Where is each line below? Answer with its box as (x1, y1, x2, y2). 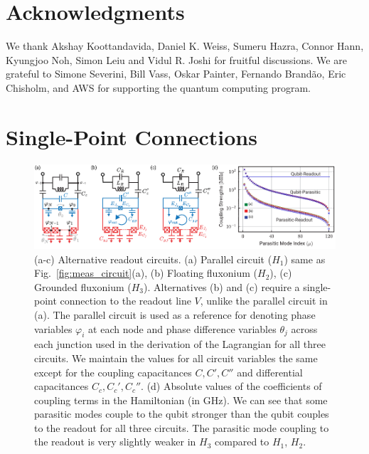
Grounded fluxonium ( (34, 279, 132, 294)
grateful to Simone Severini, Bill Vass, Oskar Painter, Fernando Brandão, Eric (6, 66, 346, 81)
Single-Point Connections (6, 122, 257, 151)
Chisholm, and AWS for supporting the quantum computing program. (6, 80, 311, 95)
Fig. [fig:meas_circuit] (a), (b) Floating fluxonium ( (34, 265, 258, 280)
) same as (284, 251, 326, 266)
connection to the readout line (60, 293, 191, 308)
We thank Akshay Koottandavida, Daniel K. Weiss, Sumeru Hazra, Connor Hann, (6, 38, 364, 53)
